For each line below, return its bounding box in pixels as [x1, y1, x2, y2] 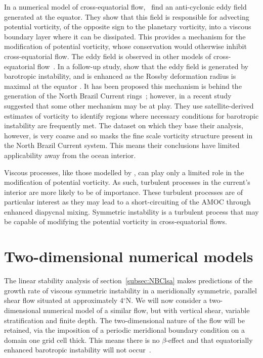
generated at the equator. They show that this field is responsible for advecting [4, 11, 249, 22]
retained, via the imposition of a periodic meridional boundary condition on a [4, 325, 245, 335]
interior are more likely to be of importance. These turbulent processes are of [4, 186, 243, 197]
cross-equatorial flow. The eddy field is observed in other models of [4, 50, 211, 61]
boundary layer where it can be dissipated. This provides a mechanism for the [4, 31, 246, 41]
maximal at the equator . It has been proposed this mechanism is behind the [4, 80, 242, 91]
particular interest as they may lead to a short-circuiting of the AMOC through [4, 196, 251, 207]
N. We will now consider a [125, 295, 207, 305]
